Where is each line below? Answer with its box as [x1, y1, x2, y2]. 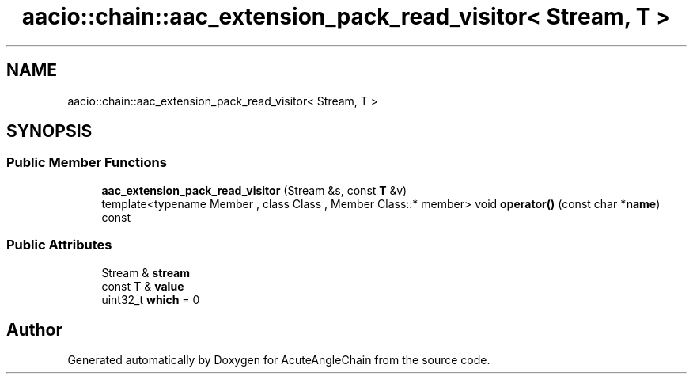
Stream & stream [101, 265, 191, 279]
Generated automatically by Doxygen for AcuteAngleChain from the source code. [67, 353, 490, 367]
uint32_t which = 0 [101, 292, 200, 306]
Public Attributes [6, 237, 112, 253]
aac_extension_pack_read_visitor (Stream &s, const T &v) [101, 183, 407, 197]
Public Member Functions [6, 154, 167, 171]
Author [6, 319, 62, 340]
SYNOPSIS [6, 121, 93, 142]
